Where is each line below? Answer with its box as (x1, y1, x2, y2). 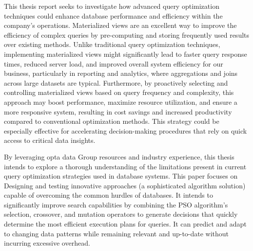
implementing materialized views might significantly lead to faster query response (4, 48, 247, 59)
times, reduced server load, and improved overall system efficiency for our (4, 58, 223, 68)
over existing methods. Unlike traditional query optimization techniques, (4, 39, 220, 49)
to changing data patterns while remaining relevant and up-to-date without (4, 228, 229, 238)
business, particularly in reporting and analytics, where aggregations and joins (4, 68, 238, 78)
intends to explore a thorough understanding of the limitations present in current (4, 161, 247, 171)
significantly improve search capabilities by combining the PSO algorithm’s (4, 199, 228, 209)
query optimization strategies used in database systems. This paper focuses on (4, 171, 238, 181)
